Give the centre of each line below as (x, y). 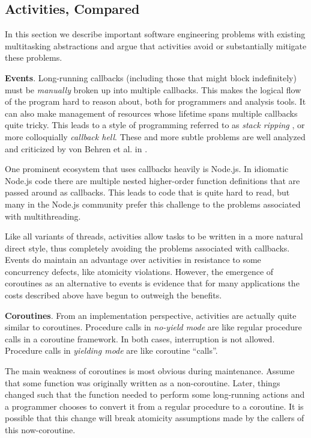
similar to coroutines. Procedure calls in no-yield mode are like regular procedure (153, 327)
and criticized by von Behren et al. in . (76, 148)
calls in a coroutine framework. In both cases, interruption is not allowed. (140, 338)
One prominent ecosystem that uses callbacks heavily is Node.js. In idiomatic (147, 169)
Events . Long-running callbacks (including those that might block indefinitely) (151, 77)
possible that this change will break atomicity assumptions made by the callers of (155, 418)
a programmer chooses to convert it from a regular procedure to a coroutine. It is (154, 406)
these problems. (34, 57)
